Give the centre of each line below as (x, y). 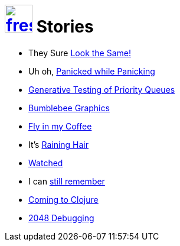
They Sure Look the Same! (80, 53)
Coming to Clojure (63, 199)
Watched (46, 163)
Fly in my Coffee (60, 126)
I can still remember (67, 181)
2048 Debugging (61, 218)
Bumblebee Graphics (69, 108)
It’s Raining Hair (59, 144)
